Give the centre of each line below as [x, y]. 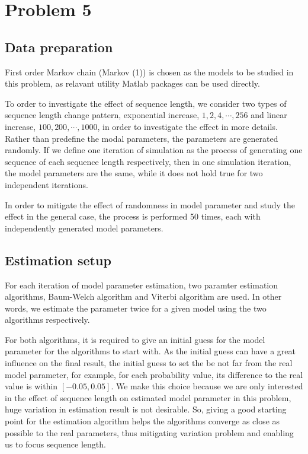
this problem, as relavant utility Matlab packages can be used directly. [132, 83]
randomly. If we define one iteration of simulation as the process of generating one [154, 150]
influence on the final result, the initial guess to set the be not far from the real [149, 363]
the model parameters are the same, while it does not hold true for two [134, 173]
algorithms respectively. [47, 320]
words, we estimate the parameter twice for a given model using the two [136, 308]
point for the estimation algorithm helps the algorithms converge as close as [142, 421]
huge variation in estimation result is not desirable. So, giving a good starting [146, 409]
